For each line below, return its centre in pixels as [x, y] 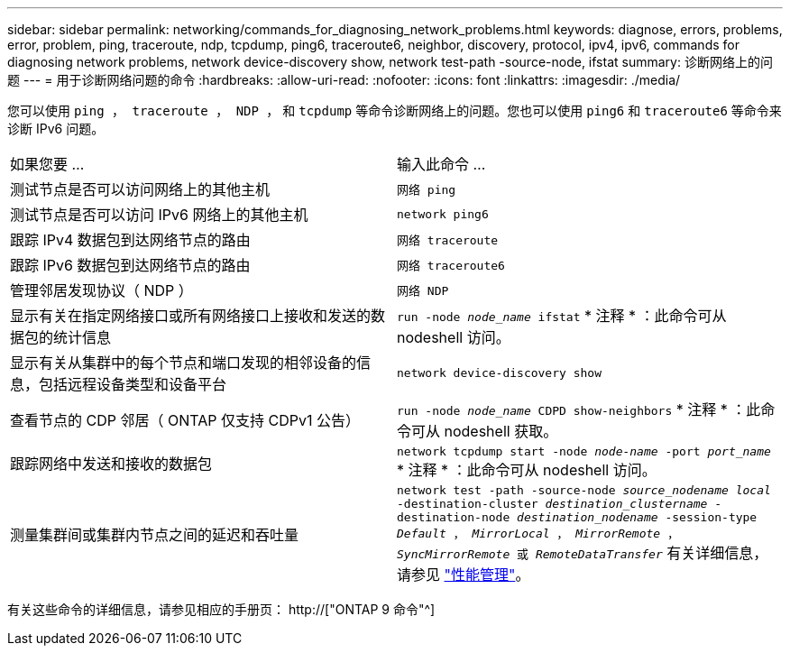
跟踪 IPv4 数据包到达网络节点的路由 [130, 240]
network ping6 [443, 214]
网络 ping [427, 189]
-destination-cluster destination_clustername [552, 504]
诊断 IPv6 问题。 [56, 129]
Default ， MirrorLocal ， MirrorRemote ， [538, 533]
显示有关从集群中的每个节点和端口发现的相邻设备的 [184, 363]
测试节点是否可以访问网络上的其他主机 [140, 189]
